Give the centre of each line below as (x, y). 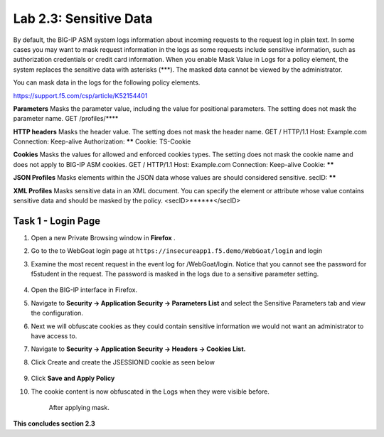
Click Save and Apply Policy (73, 378)
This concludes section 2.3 (54, 423)
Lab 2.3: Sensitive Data (83, 18)
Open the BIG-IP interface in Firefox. (84, 290)
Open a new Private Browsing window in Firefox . (103, 237)
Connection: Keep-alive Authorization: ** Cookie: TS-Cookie (102, 141)
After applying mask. (79, 408)
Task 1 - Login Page (57, 221)
